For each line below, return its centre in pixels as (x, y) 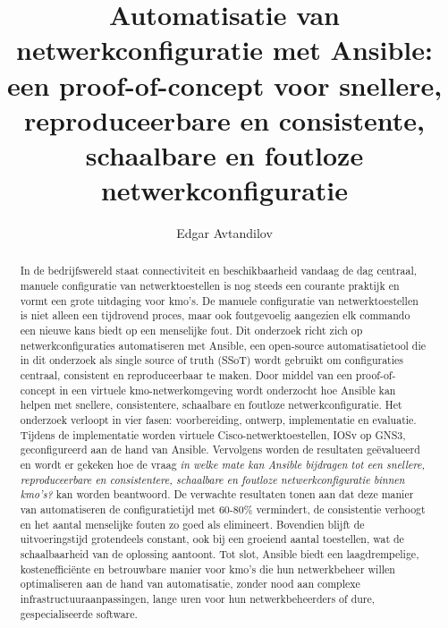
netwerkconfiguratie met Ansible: (224, 50)
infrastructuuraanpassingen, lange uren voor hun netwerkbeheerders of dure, (198, 598)
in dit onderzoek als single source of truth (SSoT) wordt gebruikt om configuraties (212, 360)
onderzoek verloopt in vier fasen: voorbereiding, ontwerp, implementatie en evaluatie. (218, 420)
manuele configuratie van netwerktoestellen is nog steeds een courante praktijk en (210, 286)
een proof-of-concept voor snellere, (224, 85)
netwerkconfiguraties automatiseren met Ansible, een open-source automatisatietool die (223, 345)
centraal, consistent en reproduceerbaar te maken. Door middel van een (186, 375)
